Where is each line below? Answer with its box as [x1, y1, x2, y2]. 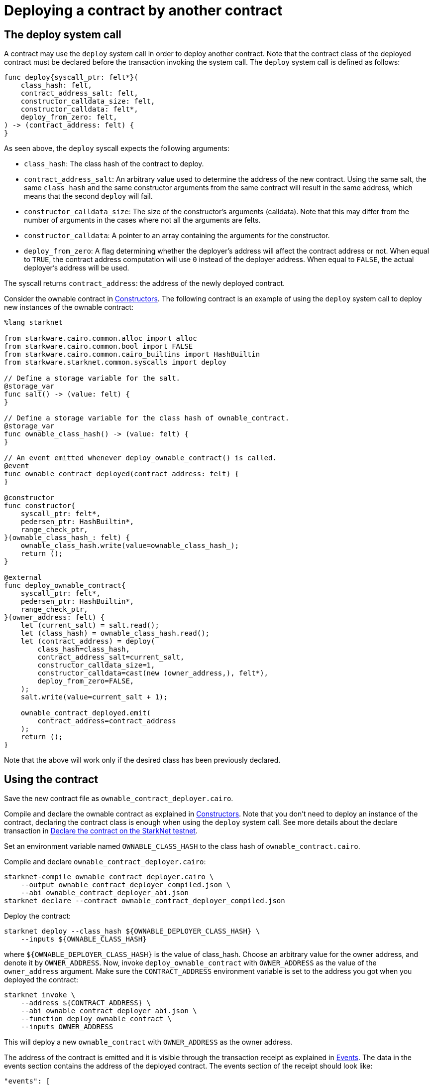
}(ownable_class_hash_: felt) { [4, 534, 130, 542]
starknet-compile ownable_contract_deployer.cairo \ [4, 873, 214, 881]
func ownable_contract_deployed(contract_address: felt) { [4, 470, 239, 478]
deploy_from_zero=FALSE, [37, 677, 134, 685]
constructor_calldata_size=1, [37, 661, 155, 670]
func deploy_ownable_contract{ [4, 581, 126, 590]
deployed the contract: [4, 975, 79, 984]
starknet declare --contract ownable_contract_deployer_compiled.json [4, 897, 285, 905]
